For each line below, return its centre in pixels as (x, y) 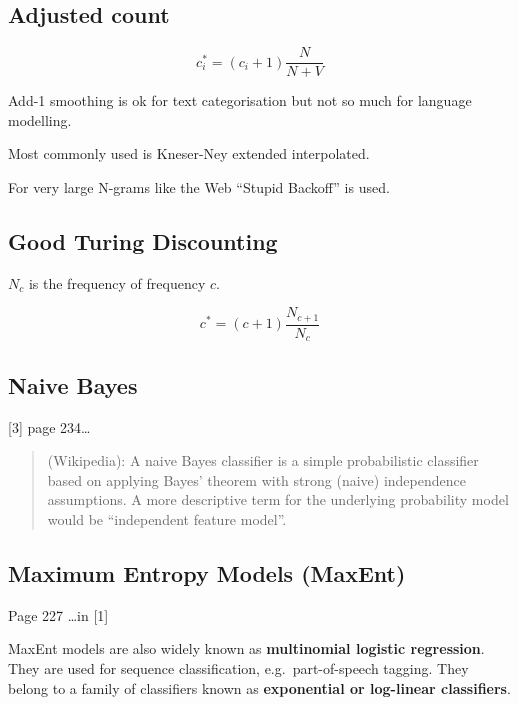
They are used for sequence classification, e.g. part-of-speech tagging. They (238, 667)
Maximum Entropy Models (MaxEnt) (207, 572)
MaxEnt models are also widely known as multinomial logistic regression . (246, 648)
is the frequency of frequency (117, 282)
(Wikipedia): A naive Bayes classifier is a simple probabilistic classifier (263, 460)
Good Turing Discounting (143, 241)
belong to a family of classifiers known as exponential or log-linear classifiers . (259, 687)
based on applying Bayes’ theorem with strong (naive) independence (256, 479)
